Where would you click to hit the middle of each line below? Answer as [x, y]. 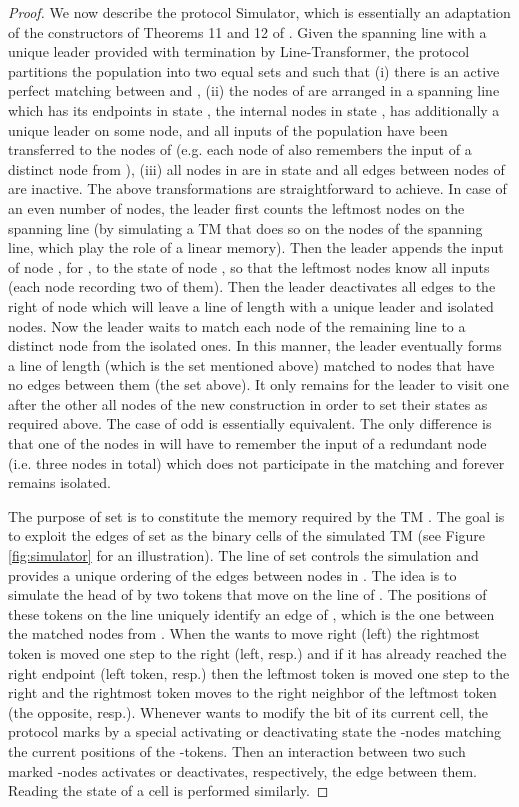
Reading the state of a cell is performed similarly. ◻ [168, 790]
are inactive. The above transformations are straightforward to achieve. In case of [257, 188]
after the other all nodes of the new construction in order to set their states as [248, 403]
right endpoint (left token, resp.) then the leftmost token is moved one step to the [259, 672]
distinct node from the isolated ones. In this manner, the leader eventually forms [255, 345]
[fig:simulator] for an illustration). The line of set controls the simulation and [243, 555]
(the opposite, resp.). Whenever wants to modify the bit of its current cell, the [248, 711]
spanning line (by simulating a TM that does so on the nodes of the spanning [245, 227]
